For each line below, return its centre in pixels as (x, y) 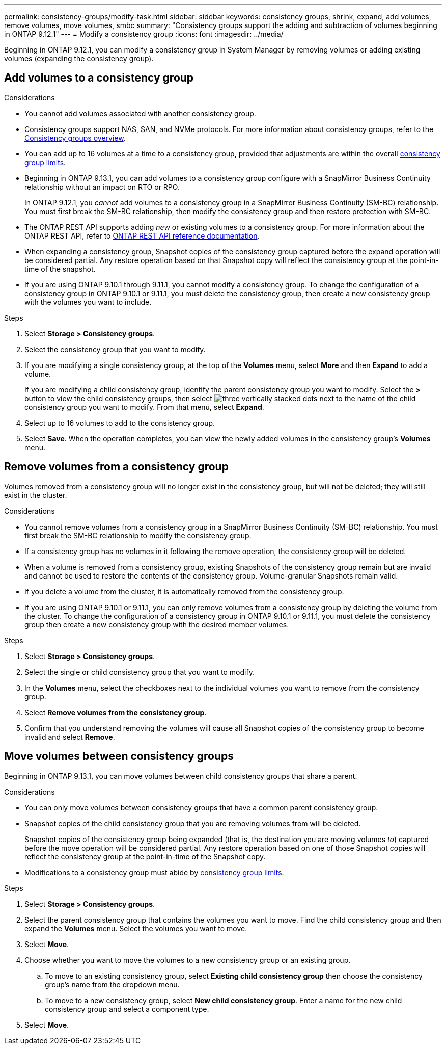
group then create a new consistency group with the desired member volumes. (157, 624)
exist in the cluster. (36, 495)
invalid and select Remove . (70, 737)
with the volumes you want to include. (88, 302)
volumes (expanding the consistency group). (79, 58)
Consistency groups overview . (75, 138)
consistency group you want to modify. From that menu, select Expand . (144, 407)
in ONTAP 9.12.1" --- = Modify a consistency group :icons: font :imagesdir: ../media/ (144, 34)
